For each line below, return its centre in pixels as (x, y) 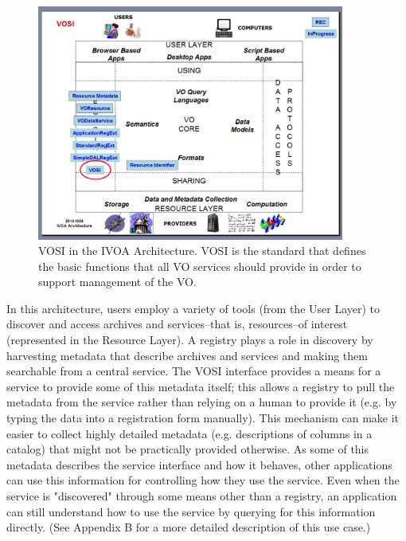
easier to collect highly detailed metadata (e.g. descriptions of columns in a (189, 433)
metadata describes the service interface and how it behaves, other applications (199, 464)
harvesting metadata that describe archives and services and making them (187, 355)
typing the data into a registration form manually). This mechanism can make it (203, 418)
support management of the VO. (117, 282)
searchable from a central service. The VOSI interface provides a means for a (194, 371)
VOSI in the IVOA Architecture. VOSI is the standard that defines (202, 251)
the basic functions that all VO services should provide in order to (200, 266)
